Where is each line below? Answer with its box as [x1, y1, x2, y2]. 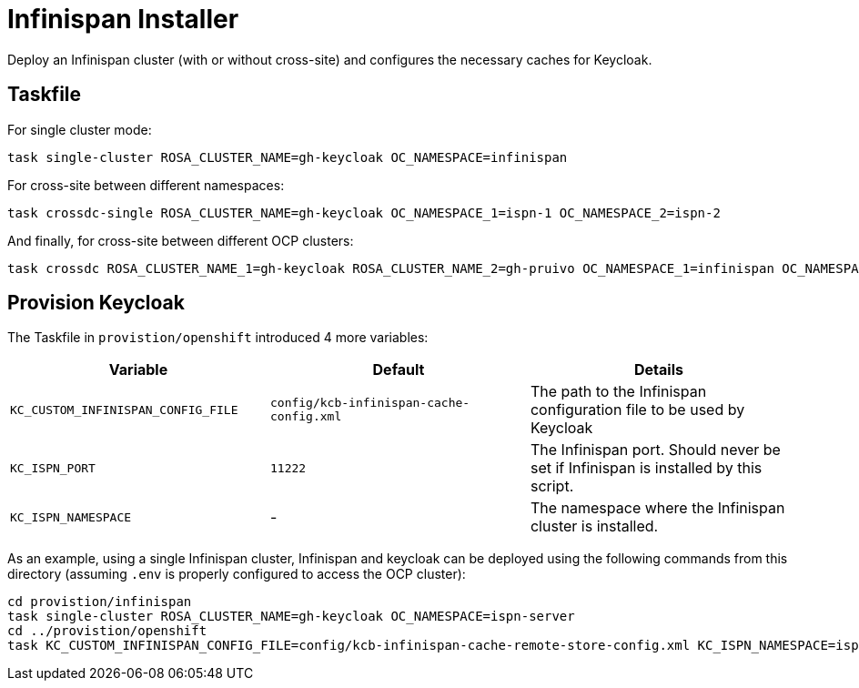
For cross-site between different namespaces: [7, 177, 285, 193]
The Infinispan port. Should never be [530, 440, 781, 460]
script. [530, 477, 574, 496]
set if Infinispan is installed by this [530, 459, 763, 478]
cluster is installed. [530, 517, 659, 536]
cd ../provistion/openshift [7, 623, 207, 639]
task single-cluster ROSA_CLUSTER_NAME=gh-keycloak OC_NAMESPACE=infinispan [7, 149, 568, 165]
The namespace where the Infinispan [530, 499, 785, 518]
